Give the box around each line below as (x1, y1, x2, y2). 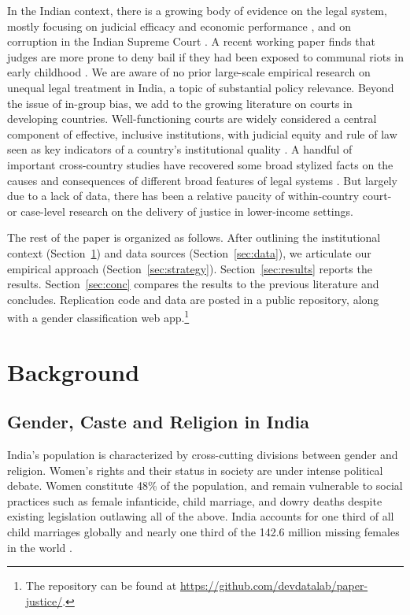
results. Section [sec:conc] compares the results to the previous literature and (7, 276, 379, 292)
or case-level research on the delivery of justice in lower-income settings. (7, 202, 353, 219)
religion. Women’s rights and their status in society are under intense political (7, 461, 383, 478)
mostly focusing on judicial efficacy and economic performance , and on (7, 17, 351, 34)
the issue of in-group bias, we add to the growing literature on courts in (7, 94, 353, 111)
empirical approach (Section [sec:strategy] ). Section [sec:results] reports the (7, 260, 372, 276)
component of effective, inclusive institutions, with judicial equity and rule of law (7, 125, 397, 142)
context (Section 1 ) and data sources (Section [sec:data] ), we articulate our (7, 244, 371, 261)
